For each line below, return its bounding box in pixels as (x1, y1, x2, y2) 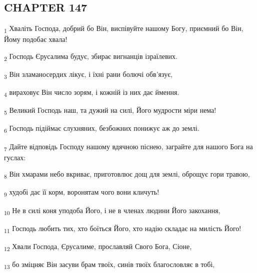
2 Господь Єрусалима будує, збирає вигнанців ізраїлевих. (4, 50, 177, 62)
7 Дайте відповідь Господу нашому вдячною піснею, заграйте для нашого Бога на (4, 141, 253, 153)
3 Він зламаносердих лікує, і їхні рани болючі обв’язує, (4, 69, 173, 80)
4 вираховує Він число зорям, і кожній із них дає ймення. (4, 87, 179, 98)
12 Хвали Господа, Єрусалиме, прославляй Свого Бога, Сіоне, (4, 241, 192, 253)
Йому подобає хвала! (4, 34, 67, 44)
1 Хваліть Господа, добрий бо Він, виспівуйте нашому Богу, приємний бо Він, (4, 23, 243, 34)
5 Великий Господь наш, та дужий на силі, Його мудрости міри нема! (4, 105, 216, 117)
